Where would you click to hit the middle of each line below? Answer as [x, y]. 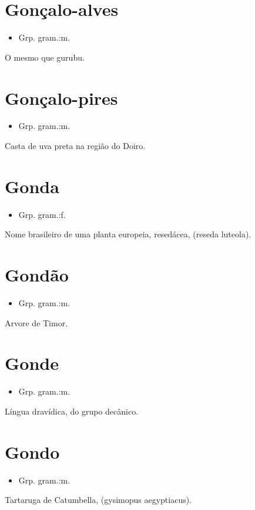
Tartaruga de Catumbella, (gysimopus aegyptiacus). [98, 500]
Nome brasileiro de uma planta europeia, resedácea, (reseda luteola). [128, 234]
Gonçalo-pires [61, 97]
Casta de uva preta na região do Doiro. [75, 146]
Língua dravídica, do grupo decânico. [72, 411]
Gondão [37, 275]
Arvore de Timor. [36, 322]
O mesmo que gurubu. [45, 57]
